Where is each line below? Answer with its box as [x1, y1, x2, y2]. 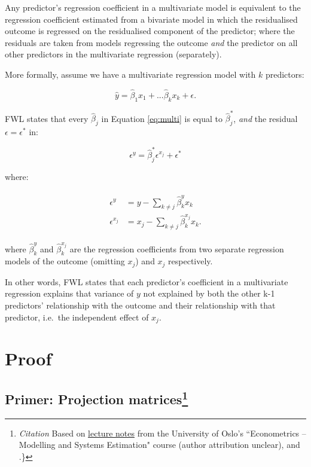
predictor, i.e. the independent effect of [5, 310, 149, 323]
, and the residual [233, 112, 298, 124]
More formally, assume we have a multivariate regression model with [5, 68, 256, 80]
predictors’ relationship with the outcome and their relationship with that [5, 299, 276, 312]
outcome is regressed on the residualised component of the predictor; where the [5, 25, 295, 37]
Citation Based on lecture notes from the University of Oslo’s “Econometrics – [19, 426, 306, 439]
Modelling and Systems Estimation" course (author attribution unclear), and [19, 438, 300, 451]
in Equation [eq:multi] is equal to [101, 112, 223, 124]
